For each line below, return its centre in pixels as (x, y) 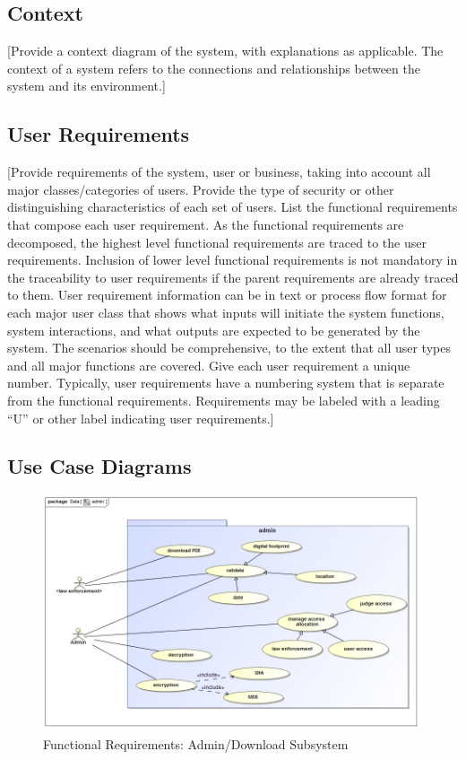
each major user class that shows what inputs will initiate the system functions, (226, 312)
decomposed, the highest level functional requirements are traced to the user (217, 242)
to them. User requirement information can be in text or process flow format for (227, 295)
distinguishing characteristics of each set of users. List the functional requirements (233, 207)
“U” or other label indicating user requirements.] (141, 418)
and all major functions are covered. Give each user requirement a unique (209, 365)
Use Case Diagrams (99, 466)
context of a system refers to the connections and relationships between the (214, 68)
